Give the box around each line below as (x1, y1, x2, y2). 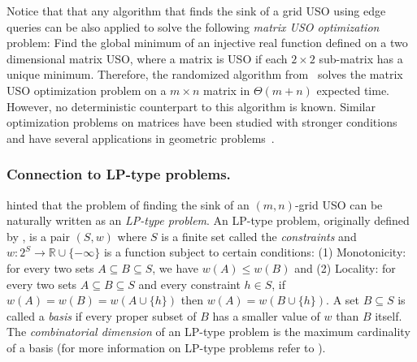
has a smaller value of (212, 307, 320, 324)
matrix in (203, 81, 250, 98)
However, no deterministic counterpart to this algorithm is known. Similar (7, 97, 376, 114)
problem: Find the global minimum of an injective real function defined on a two (7, 34, 408, 51)
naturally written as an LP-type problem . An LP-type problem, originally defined (7, 212, 410, 229)
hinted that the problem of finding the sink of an (7, 196, 250, 213)
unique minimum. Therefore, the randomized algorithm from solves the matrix (7, 66, 403, 83)
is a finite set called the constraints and (161, 227, 357, 244)
